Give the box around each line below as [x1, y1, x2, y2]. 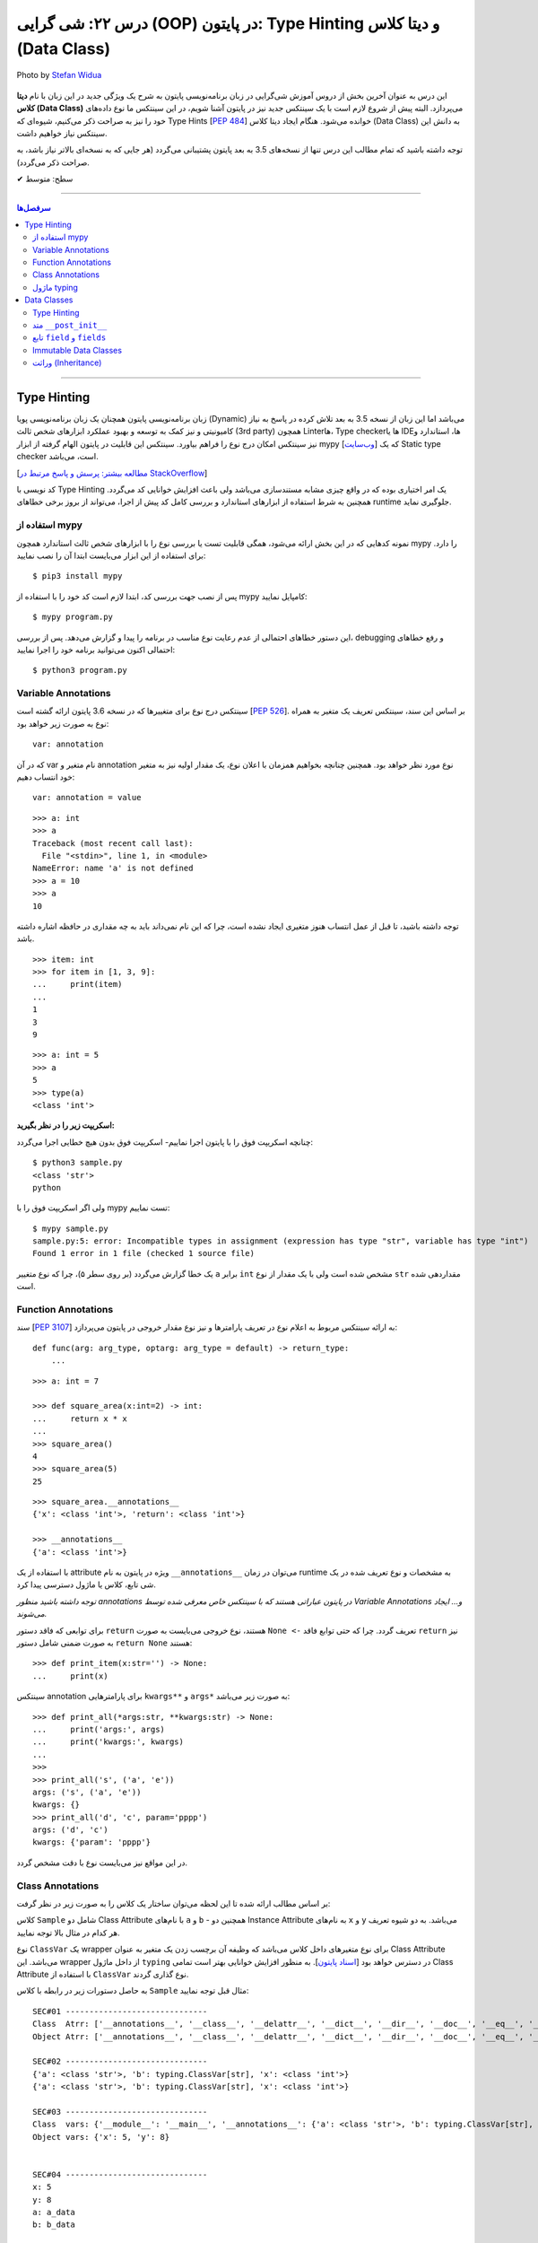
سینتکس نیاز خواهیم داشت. [16, 127, 108, 138]
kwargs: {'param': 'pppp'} [32, 1837, 152, 1847]
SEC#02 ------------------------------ [32, 2056, 208, 2067]
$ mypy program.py [32, 612, 114, 623]
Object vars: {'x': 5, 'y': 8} [32, 2132, 170, 2142]
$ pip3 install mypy [32, 571, 123, 581]
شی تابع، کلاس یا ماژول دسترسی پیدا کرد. [16, 1579, 157, 1590]
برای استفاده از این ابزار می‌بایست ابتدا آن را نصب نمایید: [16, 550, 206, 561]
